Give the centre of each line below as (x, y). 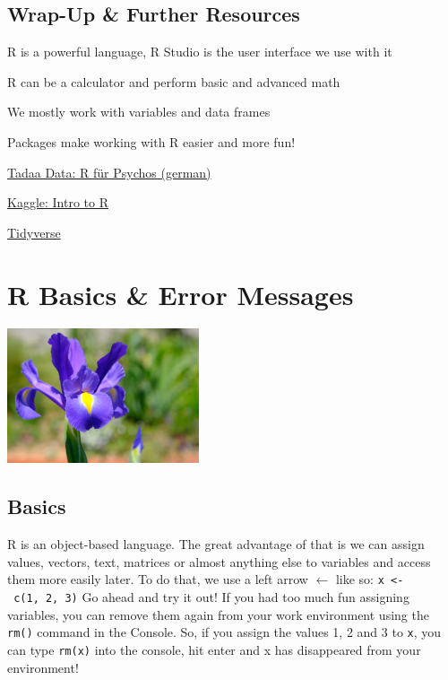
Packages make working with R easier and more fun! (151, 141)
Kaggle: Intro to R (58, 202)
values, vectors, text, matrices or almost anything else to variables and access (219, 561)
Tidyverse (34, 232)
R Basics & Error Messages (181, 294)
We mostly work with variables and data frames (139, 112)
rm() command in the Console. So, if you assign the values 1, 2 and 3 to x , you (224, 632)
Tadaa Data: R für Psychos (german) (109, 172)
